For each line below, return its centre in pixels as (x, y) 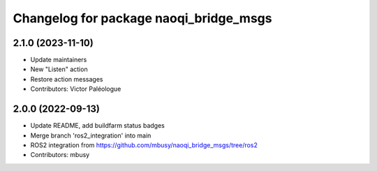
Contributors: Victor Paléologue (76, 89)
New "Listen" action (59, 69)
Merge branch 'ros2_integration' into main (91, 135)
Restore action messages (67, 79)
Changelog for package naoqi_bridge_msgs (142, 18)
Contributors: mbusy (60, 155)
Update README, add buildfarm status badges (98, 126)
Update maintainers (59, 60)
